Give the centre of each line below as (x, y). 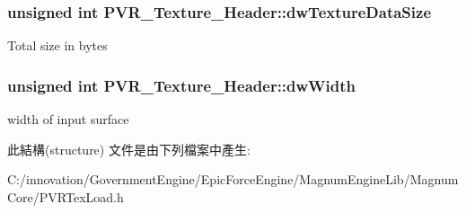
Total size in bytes (57, 45)
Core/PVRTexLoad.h (66, 196)
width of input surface (68, 119)
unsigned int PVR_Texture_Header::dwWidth (182, 85)
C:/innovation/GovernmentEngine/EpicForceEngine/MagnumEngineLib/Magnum (233, 179)
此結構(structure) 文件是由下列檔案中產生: (129, 149)
